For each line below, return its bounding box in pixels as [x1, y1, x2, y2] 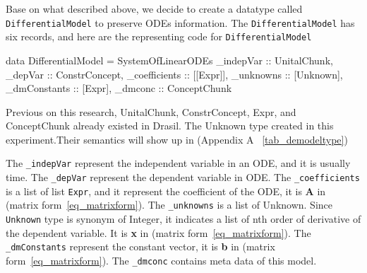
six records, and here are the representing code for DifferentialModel [6, 29, 312, 44]
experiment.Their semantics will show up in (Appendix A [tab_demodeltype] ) [6, 132, 348, 146]
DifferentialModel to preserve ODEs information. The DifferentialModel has [6, 15, 355, 30]
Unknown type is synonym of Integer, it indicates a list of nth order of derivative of [6, 211, 361, 226]
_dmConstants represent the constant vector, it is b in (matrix [6, 239, 275, 254]
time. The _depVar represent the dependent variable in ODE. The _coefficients [6, 170, 360, 185]
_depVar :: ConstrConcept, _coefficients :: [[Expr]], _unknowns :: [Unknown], [6, 66, 343, 81]
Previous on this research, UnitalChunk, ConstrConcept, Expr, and [6, 104, 296, 119]
